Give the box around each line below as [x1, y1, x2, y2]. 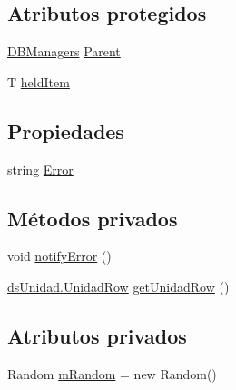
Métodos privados [7, 204, 178, 232]
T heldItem [7, 72, 70, 91]
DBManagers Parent [7, 42, 121, 61]
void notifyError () [7, 246, 112, 265]
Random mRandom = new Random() [7, 364, 217, 383]
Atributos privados [7, 321, 187, 349]
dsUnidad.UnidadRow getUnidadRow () [7, 276, 230, 295]
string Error [7, 159, 74, 178]
